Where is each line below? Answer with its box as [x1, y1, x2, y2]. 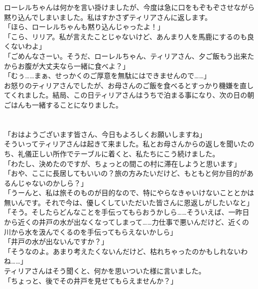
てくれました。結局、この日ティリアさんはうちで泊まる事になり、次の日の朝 [4, 90, 255, 100]
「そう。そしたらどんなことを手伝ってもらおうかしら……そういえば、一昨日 [4, 207, 250, 217]
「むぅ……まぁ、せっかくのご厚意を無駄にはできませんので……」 [4, 70, 211, 81]
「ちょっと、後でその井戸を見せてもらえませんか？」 [4, 275, 178, 286]
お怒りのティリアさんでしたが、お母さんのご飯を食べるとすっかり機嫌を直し [4, 80, 254, 90]
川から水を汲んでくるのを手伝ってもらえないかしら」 [4, 226, 177, 237]
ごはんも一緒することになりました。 [4, 99, 123, 110]
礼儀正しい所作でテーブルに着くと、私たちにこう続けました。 [17, 148, 220, 158]
